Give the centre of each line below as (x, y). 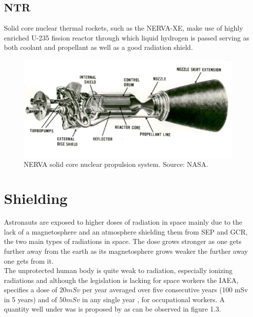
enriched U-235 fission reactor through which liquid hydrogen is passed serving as (127, 37)
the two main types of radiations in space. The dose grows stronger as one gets (123, 241)
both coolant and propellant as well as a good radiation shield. (98, 47)
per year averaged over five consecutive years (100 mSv (165, 290)
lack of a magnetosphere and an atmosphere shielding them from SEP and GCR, (126, 231)
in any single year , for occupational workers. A (153, 299)
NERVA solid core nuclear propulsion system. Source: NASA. (116, 164)
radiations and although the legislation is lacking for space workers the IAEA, (121, 280)
